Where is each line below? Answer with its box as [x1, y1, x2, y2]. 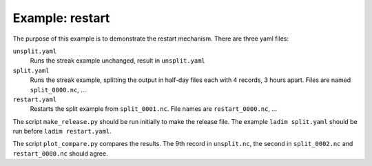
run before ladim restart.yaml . [12, 127, 112, 136]
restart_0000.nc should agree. [12, 149, 108, 158]
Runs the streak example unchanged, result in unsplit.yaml [30, 56, 206, 65]
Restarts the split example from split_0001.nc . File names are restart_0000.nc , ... [30, 105, 277, 113]
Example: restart [12, 10, 110, 25]
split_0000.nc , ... [30, 85, 86, 94]
